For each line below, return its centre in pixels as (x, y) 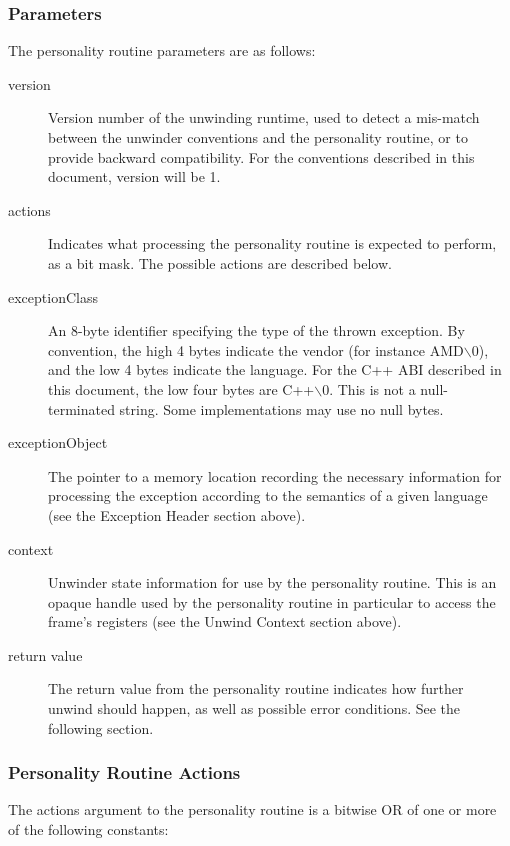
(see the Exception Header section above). (177, 514)
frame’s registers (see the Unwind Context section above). (225, 621)
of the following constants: (88, 829)
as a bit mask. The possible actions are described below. (220, 262)
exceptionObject (58, 442)
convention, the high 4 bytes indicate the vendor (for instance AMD (256, 349)
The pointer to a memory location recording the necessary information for (275, 475)
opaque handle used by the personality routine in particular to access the (272, 601)
